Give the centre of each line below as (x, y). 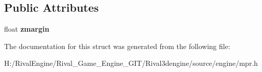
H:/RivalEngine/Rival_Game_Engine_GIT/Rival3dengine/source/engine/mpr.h (131, 63)
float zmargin (27, 29)
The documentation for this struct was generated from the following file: (117, 46)
